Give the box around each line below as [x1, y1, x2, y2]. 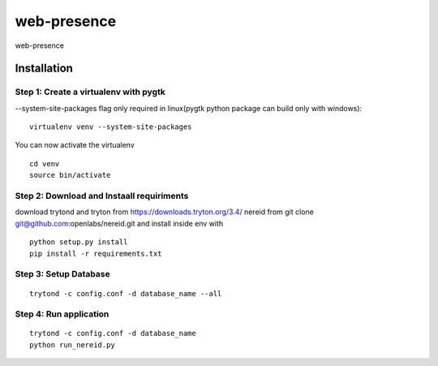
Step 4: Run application [15, 308, 109, 320]
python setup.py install [29, 238, 128, 247]
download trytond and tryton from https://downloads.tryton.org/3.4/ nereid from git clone [15, 207, 314, 217]
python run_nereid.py [29, 340, 115, 349]
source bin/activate [29, 170, 111, 180]
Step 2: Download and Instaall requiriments [15, 191, 189, 202]
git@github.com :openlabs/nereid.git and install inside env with [15, 218, 224, 228]
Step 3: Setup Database [15, 269, 110, 280]
